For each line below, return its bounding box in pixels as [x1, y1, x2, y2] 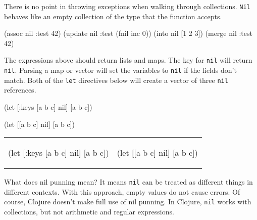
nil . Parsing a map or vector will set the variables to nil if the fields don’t [4, 65, 237, 75]
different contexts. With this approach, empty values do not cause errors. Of [4, 186, 240, 197]
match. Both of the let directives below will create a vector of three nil [4, 74, 228, 85]
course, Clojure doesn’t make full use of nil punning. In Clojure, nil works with [4, 196, 251, 207]
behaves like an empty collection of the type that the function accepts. [4, 11, 222, 21]
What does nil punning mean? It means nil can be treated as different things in [4, 177, 253, 187]
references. [4, 84, 36, 95]
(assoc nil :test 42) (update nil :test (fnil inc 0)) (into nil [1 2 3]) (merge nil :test [4, 28, 252, 38]
